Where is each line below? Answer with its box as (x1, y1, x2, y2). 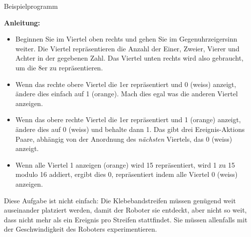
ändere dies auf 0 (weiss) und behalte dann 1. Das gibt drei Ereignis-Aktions (15, 124, 245, 134)
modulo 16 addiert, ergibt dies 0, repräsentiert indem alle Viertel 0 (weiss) (15, 169, 238, 179)
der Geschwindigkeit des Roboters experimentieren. (4, 224, 157, 234)
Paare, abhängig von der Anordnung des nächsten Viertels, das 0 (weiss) (15, 133, 232, 144)
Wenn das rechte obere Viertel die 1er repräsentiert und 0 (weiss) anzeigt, (15, 79, 236, 89)
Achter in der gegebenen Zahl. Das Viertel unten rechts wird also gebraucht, (15, 53, 244, 63)
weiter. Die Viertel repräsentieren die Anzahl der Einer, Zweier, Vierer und (15, 43, 240, 53)
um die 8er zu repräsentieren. (15, 62, 103, 72)
